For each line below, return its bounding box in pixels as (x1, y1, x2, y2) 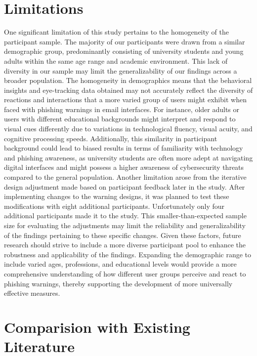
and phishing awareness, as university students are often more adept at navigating (4, 152, 253, 162)
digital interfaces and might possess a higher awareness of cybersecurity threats (4, 162, 244, 172)
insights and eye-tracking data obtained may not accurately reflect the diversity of (4, 84, 253, 95)
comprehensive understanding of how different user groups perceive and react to (4, 268, 246, 278)
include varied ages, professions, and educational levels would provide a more (4, 259, 237, 269)
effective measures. (4, 288, 60, 298)
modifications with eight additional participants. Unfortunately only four (4, 200, 225, 211)
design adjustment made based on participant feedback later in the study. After (4, 181, 245, 192)
